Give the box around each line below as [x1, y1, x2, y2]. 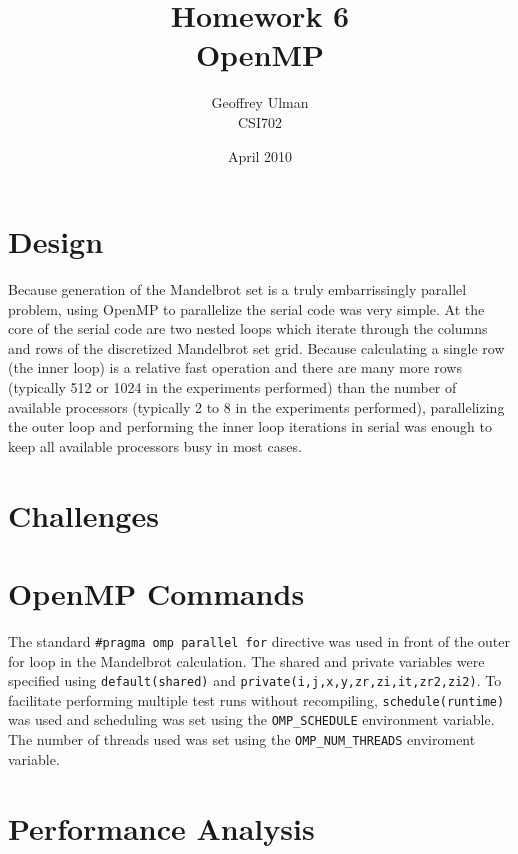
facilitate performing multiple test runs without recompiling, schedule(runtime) [8, 689, 505, 710]
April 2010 [227, 145, 293, 166]
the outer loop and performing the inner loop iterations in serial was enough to [8, 416, 492, 437]
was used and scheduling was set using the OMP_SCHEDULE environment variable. [8, 709, 495, 730]
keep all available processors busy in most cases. [8, 435, 302, 456]
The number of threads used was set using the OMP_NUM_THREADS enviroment [8, 729, 476, 750]
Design [8, 221, 104, 262]
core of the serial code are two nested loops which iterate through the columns [8, 318, 488, 339]
